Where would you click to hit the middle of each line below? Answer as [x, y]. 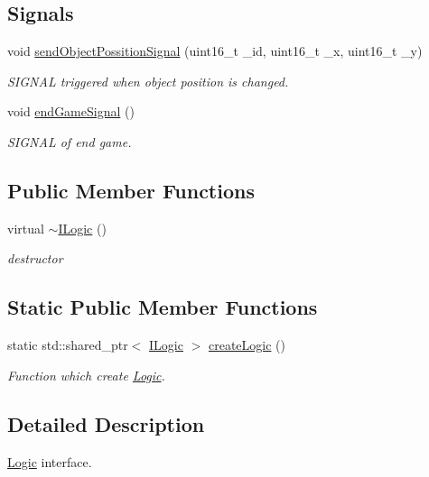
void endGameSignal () [71, 111]
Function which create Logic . [86, 375]
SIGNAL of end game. [70, 141]
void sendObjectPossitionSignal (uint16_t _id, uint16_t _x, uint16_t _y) [215, 51]
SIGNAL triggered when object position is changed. [148, 81]
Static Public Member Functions [163, 307]
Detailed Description [106, 423]
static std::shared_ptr [68, 345]
